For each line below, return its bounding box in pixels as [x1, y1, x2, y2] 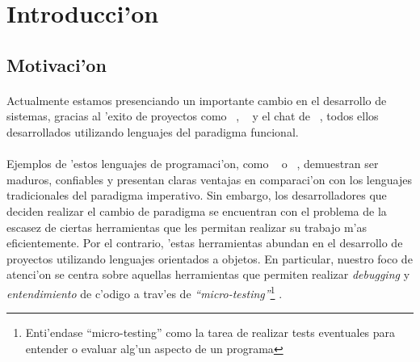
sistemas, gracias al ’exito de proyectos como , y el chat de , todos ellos [6, 107, 379, 124]
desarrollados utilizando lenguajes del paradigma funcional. [6, 123, 299, 140]
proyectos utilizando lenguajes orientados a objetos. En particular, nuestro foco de [6, 250, 413, 267]
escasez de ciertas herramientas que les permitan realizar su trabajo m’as [6, 218, 367, 235]
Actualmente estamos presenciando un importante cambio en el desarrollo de [6, 91, 387, 108]
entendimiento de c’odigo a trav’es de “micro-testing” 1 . [6, 282, 283, 301]
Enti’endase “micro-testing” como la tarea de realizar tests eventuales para [25, 324, 396, 341]
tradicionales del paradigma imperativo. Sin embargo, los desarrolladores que [6, 187, 387, 204]
